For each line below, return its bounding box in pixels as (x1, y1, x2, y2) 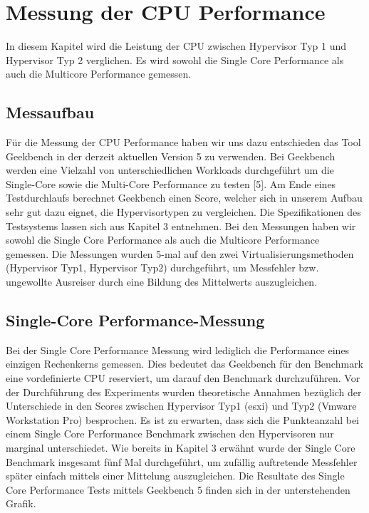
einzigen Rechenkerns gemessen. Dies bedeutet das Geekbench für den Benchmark (6, 356, 364, 371)
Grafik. (6, 496, 36, 511)
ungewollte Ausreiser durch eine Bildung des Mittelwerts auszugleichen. (6, 274, 318, 289)
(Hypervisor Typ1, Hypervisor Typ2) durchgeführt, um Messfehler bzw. (6, 260, 319, 275)
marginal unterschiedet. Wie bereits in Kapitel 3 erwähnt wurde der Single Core (6, 440, 355, 455)
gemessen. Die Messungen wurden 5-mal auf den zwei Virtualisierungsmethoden (6, 246, 354, 261)
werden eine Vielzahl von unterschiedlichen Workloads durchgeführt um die (6, 162, 334, 177)
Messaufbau (6, 101, 95, 123)
